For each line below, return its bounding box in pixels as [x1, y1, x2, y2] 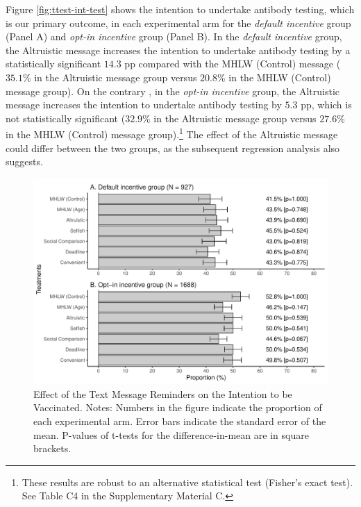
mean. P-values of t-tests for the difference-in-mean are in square [33, 427, 309, 442]
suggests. [6, 154, 43, 169]
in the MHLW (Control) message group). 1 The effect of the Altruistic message [6, 125, 338, 141]
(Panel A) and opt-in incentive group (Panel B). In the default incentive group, [6, 29, 342, 44]
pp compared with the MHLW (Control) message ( [124, 56, 341, 71]
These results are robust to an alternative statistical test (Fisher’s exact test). [22, 474, 353, 489]
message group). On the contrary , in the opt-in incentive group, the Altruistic [6, 83, 339, 98]
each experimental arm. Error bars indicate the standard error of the [33, 414, 326, 429]
